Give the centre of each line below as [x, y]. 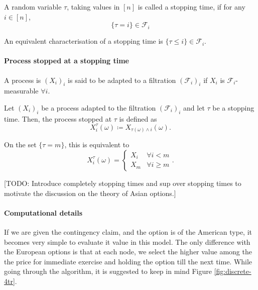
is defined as [138, 118]
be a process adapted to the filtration [99, 107]
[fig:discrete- [233, 271]
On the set [20, 144]
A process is [23, 80]
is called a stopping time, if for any [191, 7]
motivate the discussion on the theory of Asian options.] [90, 193]
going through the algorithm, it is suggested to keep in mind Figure [108, 271]
